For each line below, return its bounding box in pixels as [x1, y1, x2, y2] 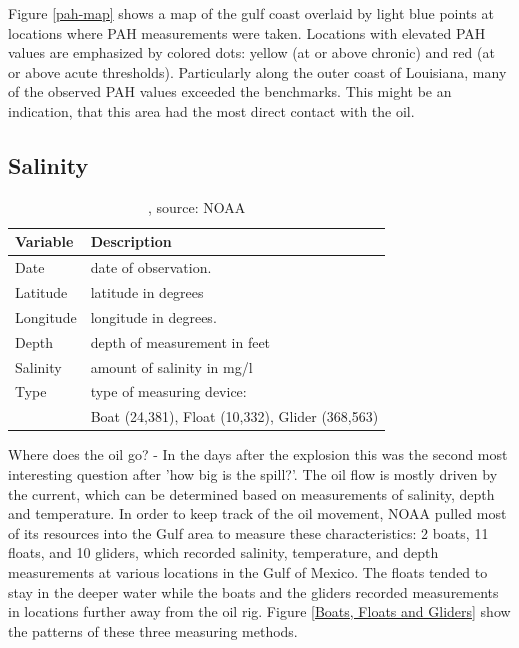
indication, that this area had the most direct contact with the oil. [8, 100, 415, 121]
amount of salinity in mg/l [90, 356, 253, 377]
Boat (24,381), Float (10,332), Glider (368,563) [90, 406, 379, 427]
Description [90, 231, 172, 252]
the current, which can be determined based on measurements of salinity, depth [8, 483, 495, 504]
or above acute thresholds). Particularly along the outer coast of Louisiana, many [8, 61, 507, 82]
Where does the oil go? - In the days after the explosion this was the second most [8, 444, 508, 465]
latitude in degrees [90, 282, 204, 303]
